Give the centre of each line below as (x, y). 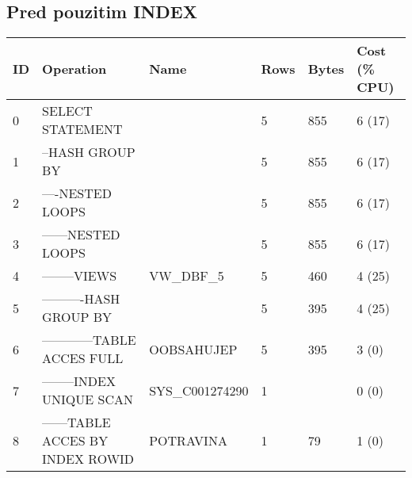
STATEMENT (82, 129)
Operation (74, 69)
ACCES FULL (83, 358)
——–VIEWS (80, 276)
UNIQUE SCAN (88, 400)
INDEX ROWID (88, 459)
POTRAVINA (188, 441)
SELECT (67, 111)
